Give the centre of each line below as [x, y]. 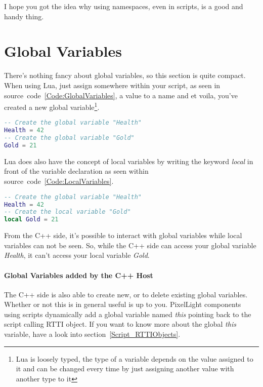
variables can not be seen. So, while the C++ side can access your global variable [130, 245]
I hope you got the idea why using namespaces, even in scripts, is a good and [124, 6]
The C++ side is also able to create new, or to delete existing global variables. [126, 294]
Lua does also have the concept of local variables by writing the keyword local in [129, 161]
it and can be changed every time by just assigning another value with [125, 369]
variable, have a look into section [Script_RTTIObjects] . [92, 334]
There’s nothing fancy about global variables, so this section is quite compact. [125, 75]
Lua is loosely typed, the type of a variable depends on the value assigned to [135, 358]
